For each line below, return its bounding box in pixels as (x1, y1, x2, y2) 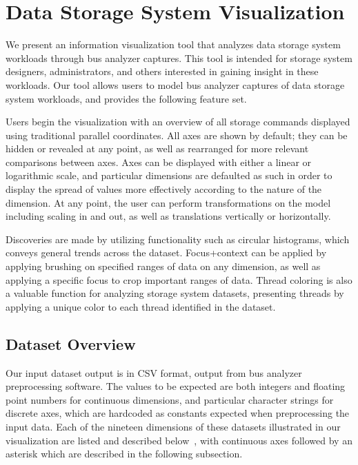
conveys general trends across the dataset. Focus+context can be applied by (6, 245, 327, 260)
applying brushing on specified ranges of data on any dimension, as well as (6, 259, 321, 273)
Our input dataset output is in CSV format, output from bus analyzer (6, 365, 302, 380)
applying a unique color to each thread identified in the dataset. (6, 299, 276, 313)
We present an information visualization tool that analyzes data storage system (6, 37, 341, 52)
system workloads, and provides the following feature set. (6, 91, 247, 105)
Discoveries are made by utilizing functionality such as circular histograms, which (6, 231, 350, 246)
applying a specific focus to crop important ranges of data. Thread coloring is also (6, 272, 352, 287)
